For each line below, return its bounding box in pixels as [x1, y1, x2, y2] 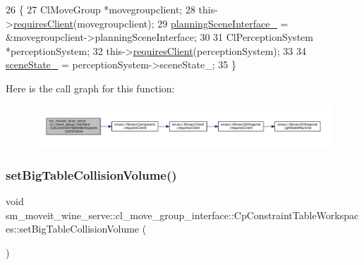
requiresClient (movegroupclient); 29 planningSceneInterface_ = [13, 16, 289, 30]
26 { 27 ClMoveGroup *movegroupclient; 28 [6, 2, 195, 16]
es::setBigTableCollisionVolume [6, 221, 140, 236]
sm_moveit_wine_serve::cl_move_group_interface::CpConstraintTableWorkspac [6, 207, 359, 222]
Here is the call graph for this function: [6, 80, 175, 95]
